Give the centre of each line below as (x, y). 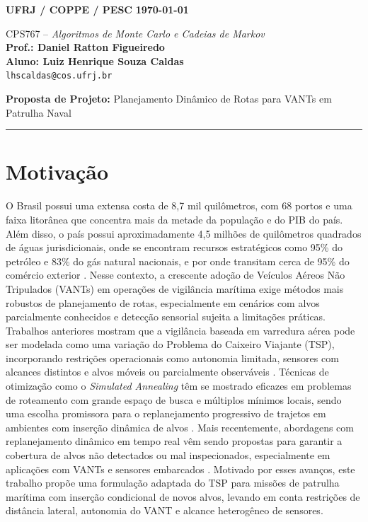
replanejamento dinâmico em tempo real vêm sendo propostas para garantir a (174, 441)
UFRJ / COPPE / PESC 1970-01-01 (97, 9)
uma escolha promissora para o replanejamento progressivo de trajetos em (166, 413)
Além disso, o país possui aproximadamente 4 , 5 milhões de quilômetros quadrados (184, 233)
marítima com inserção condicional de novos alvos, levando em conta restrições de (183, 496)
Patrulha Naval (39, 112)
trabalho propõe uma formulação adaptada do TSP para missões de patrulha (173, 483)
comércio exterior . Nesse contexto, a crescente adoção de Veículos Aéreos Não (176, 275)
